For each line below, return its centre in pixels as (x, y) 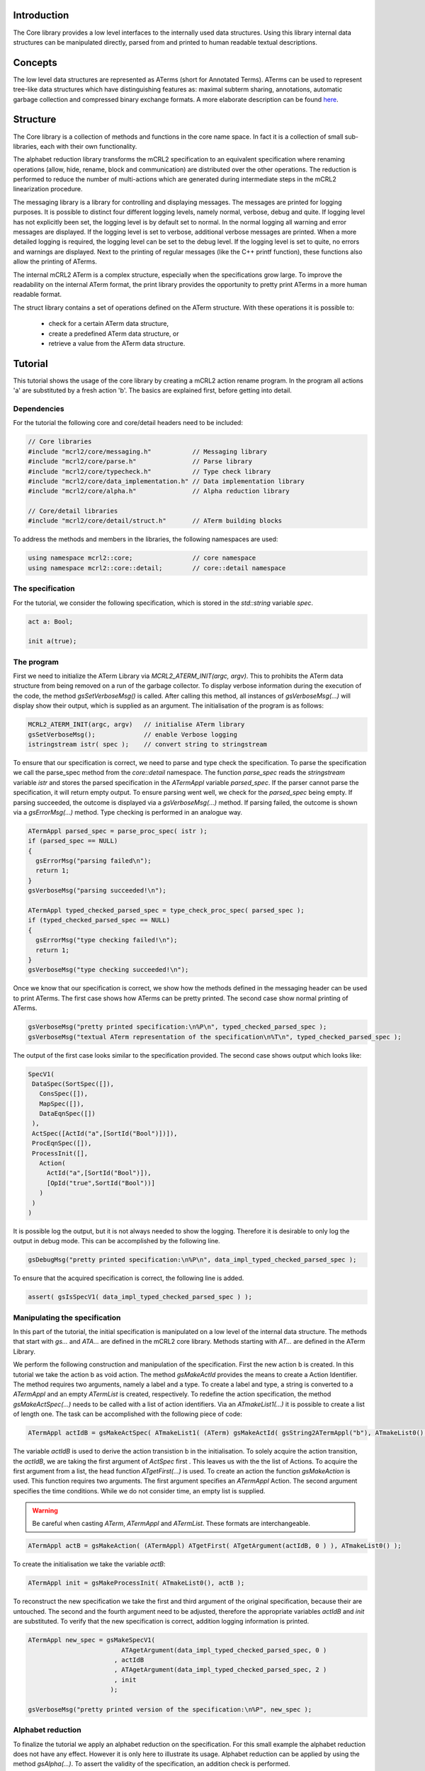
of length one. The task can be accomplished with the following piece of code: (127, 1414)
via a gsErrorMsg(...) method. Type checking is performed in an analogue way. (128, 812)
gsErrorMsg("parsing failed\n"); (93, 861)
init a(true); (52, 641)
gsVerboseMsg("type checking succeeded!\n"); (108, 970)
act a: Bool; (51, 621)
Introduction (41, 15)
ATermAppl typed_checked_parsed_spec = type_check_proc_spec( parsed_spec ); (166, 911)
